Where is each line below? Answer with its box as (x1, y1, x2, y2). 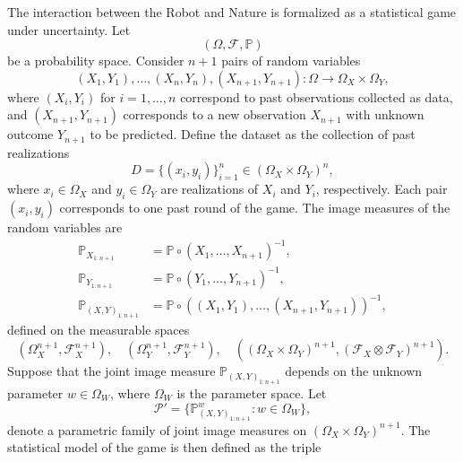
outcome (7, 125, 54, 144)
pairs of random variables (221, 51, 361, 70)
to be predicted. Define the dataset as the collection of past (90, 125, 416, 144)
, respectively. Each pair (315, 179, 448, 198)
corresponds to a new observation (123, 105, 306, 124)
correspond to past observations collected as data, (180, 87, 453, 106)
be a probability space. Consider (7, 51, 184, 70)
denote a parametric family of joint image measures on (7, 420, 307, 439)
